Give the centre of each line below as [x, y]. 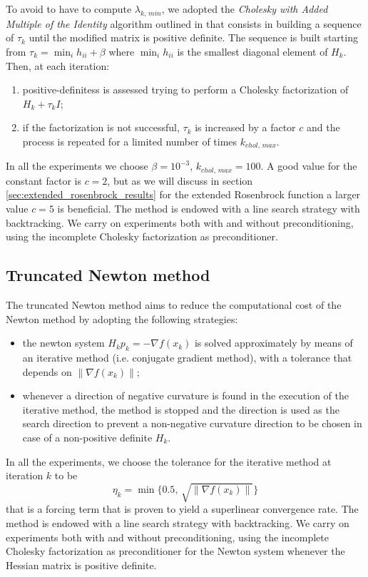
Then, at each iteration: [58, 65]
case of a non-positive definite [87, 437]
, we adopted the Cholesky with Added [245, 9]
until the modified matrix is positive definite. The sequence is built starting [193, 37]
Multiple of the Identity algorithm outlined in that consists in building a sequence [184, 23]
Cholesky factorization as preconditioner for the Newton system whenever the [175, 551]
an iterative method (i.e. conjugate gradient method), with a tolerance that [187, 358]
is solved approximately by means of [274, 343]
